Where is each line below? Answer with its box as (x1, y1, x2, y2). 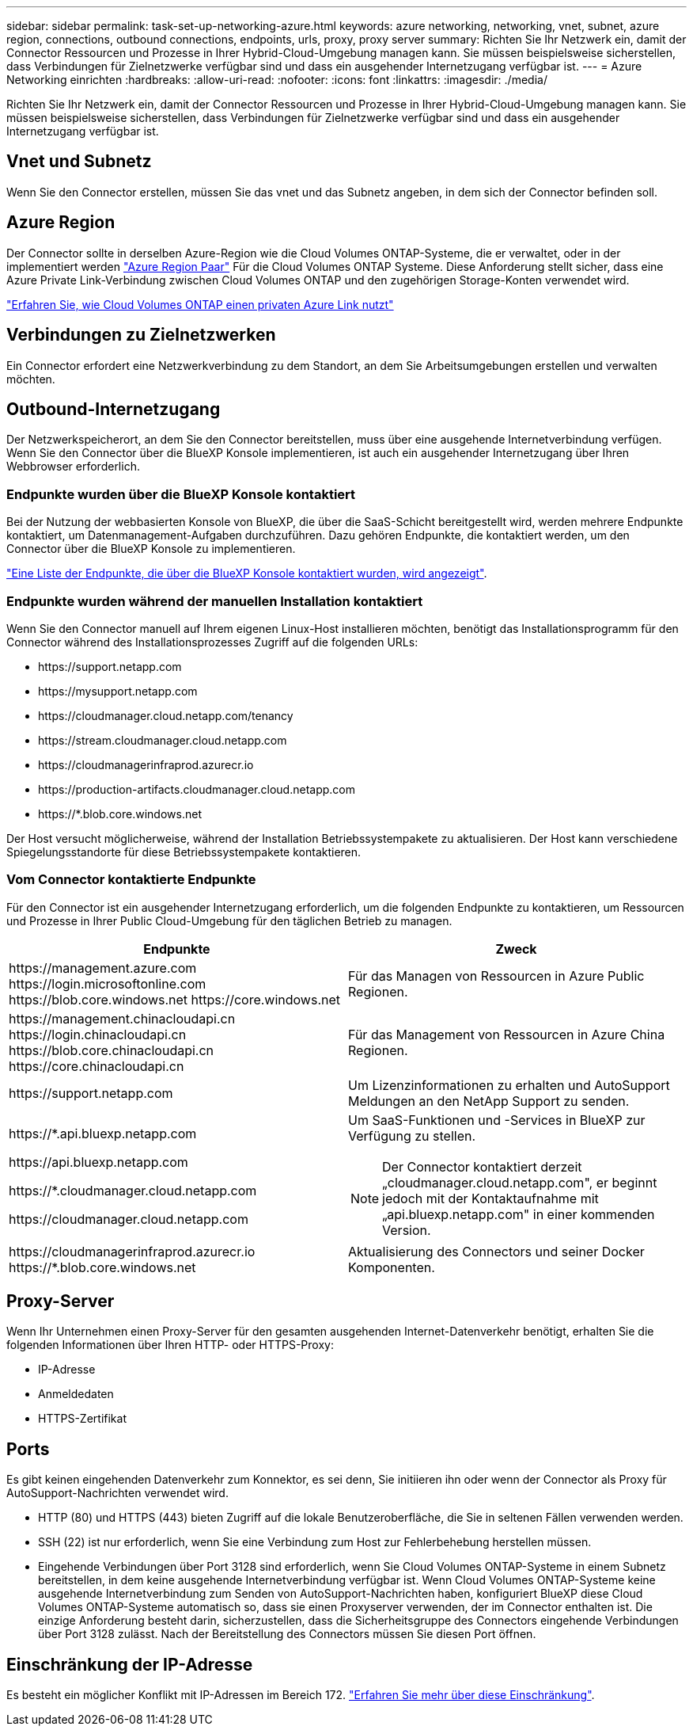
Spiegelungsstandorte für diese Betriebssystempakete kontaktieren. (6, 844, 362, 859)
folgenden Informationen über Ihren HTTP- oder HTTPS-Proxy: (6, 1338, 334, 1352)
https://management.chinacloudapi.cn (9, 1010, 236, 1027)
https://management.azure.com (9, 959, 197, 976)
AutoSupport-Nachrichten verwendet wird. (6, 1486, 229, 1500)
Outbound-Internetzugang (6, 398, 221, 419)
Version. (382, 1221, 431, 1238)
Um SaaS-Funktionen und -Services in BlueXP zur (348, 1111, 646, 1128)
